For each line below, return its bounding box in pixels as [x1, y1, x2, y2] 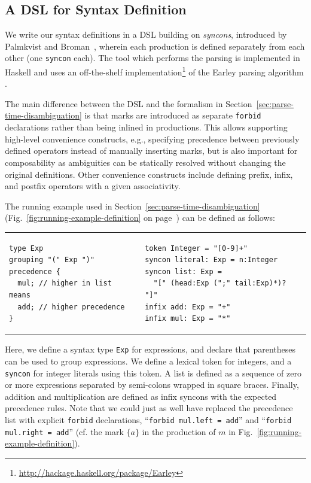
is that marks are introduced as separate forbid [84, 109, 261, 121]
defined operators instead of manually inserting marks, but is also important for [5, 144, 298, 157]
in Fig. [228, 425, 253, 438]
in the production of [142, 425, 216, 438]
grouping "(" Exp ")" [9, 256, 95, 265]
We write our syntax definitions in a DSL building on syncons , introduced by [5, 28, 287, 41]
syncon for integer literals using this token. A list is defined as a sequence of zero [5, 366, 301, 379]
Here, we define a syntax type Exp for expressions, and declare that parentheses [5, 343, 296, 356]
